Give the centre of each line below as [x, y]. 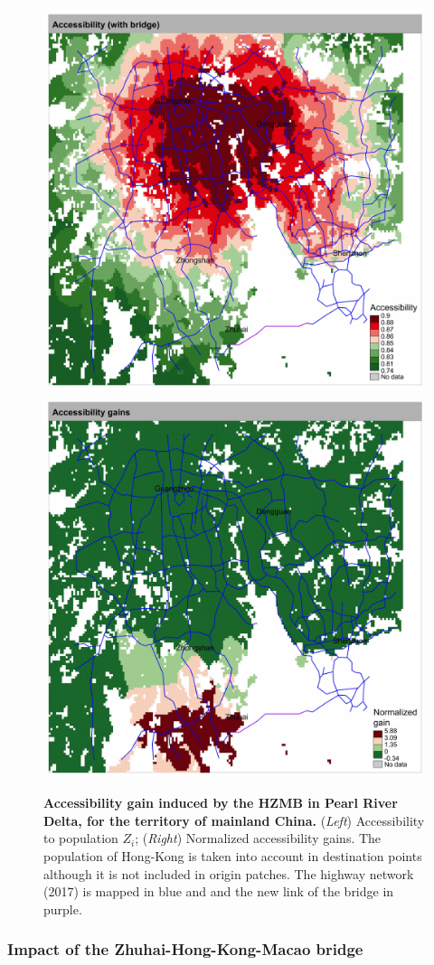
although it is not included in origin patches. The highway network [229, 873]
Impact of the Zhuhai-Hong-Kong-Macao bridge [185, 949]
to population [81, 838]
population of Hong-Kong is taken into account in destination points [233, 855]
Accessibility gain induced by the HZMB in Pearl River [221, 803]
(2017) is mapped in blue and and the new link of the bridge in [219, 891]
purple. [63, 909]
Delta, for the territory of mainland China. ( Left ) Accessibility [234, 820]
